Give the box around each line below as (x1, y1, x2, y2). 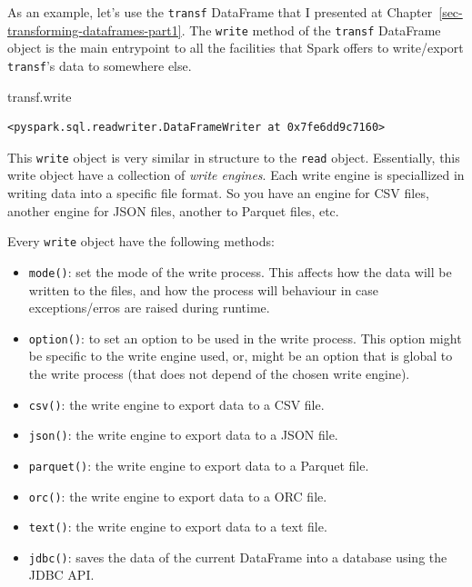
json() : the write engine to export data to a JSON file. (28, 425, 338, 444)
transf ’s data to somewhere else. (7, 55, 192, 75)
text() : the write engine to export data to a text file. (28, 517, 327, 536)
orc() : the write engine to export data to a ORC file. (28, 486, 327, 505)
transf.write (7, 86, 72, 105)
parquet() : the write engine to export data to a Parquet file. (28, 455, 369, 474)
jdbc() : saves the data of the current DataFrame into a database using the (28, 547, 447, 566)
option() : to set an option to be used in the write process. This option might (28, 328, 462, 347)
